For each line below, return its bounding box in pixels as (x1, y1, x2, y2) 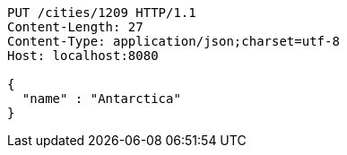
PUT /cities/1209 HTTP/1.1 (7, 5, 196, 20)
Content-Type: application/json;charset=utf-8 (7, 34, 340, 48)
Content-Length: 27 (7, 20, 143, 34)
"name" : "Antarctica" (22, 91, 181, 106)
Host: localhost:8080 (7, 48, 159, 63)
